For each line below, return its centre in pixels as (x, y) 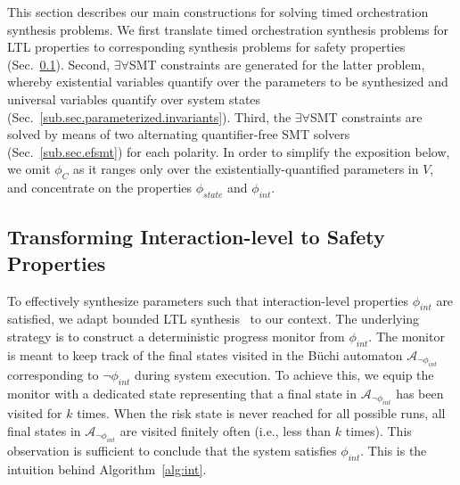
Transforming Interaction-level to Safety (196, 237)
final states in (44, 430)
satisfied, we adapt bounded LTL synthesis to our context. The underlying (214, 319)
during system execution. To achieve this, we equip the (284, 375)
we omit (29, 169)
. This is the (394, 451)
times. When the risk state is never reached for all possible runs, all (261, 413)
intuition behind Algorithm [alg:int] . (107, 469)
